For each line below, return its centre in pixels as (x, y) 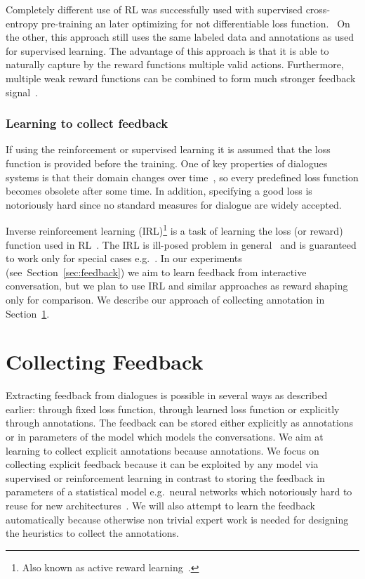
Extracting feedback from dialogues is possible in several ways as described (167, 395)
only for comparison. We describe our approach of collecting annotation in (165, 299)
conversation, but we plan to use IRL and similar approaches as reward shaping (177, 286)
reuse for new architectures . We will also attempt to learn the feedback (161, 506)
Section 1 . (28, 313)
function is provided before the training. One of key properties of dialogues (167, 163)
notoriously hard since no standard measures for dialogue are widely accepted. (174, 204)
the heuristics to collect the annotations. (92, 533)
